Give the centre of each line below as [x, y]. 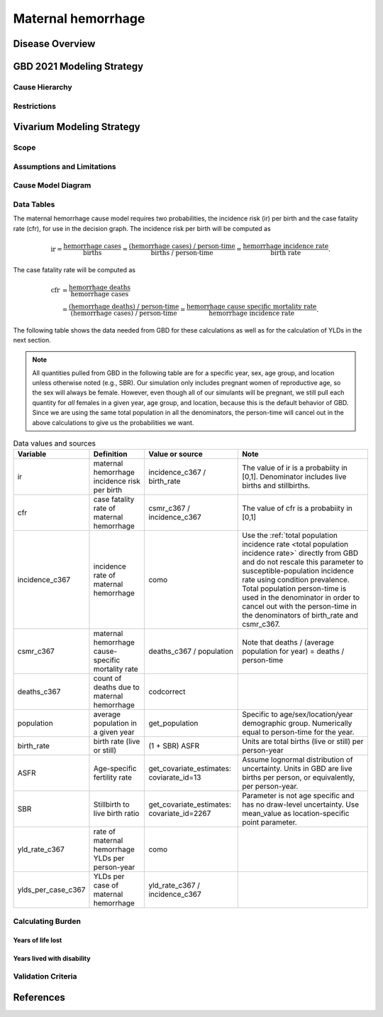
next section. [32, 340]
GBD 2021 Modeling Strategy [78, 66]
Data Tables [34, 204]
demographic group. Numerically [297, 723]
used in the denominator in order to [301, 598]
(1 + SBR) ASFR [174, 746]
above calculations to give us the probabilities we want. [113, 422]
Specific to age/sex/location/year [298, 714]
